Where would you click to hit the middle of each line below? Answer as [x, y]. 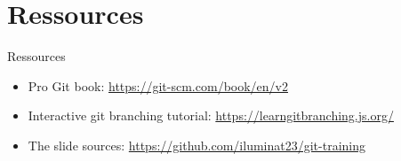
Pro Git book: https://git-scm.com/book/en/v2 [158, 85]
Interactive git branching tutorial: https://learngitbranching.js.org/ [211, 115]
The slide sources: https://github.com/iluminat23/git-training [197, 145]
